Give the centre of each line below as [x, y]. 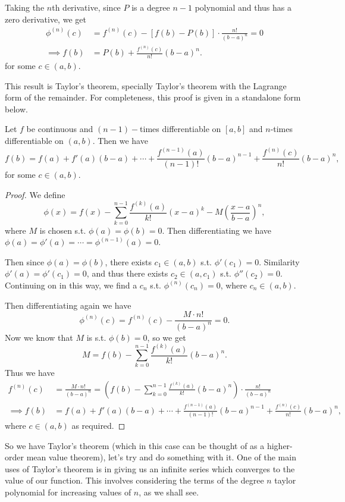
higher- [280, 445]
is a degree [151, 7]
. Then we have [120, 141]
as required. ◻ [98, 426]
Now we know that [39, 337]
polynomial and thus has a [243, 7]
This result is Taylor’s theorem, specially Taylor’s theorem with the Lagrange [146, 85]
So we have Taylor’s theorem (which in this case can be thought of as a [135, 445]
